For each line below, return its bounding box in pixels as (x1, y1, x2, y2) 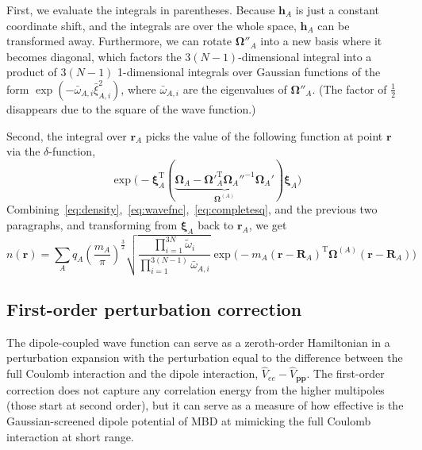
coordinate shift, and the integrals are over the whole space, (6, 17, 297, 33)
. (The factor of (312, 80, 387, 97)
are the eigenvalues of (182, 80, 287, 97)
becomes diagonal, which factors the (6, 48, 182, 64)
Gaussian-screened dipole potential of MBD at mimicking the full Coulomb (6, 412, 371, 429)
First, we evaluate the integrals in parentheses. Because (6, 2, 275, 17)
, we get (248, 216, 287, 233)
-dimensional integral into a (238, 48, 372, 64)
